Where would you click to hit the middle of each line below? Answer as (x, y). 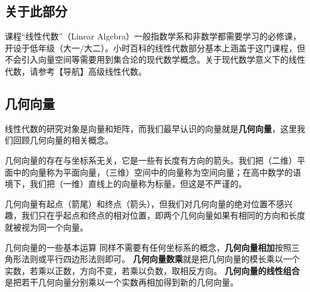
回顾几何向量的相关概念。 (63, 140)
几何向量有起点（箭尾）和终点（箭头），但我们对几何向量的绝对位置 (136, 203)
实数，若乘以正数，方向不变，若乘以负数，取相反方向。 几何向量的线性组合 (152, 270)
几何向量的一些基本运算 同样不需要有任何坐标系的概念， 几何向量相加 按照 (148, 247)
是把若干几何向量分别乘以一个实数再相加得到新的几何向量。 (122, 282)
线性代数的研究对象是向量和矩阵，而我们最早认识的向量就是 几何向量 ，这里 (151, 128)
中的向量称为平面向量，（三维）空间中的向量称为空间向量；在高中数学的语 (157, 172)
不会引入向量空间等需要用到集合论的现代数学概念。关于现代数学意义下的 (147, 59)
